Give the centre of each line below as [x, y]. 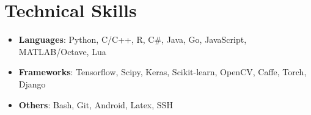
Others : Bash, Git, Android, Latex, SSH [96, 104]
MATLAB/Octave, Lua [62, 51]
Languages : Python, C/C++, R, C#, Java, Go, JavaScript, [133, 39]
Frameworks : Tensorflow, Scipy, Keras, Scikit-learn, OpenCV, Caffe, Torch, [163, 72]
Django [32, 83]
